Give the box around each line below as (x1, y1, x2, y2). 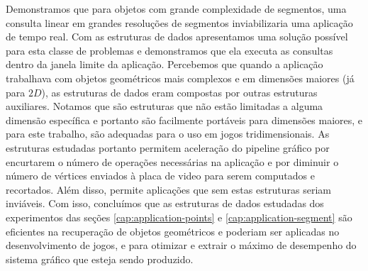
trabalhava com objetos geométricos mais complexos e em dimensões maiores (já (6, 70, 355, 85)
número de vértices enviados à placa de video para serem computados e (6, 168, 315, 183)
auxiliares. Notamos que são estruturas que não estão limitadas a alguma (6, 99, 323, 114)
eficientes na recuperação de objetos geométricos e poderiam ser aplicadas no (6, 223, 340, 238)
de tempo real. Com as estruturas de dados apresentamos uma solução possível (6, 29, 348, 44)
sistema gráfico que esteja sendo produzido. (6, 251, 194, 266)
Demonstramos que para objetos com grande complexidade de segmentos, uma (6, 1, 347, 16)
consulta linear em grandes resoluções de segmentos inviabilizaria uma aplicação (6, 15, 353, 30)
